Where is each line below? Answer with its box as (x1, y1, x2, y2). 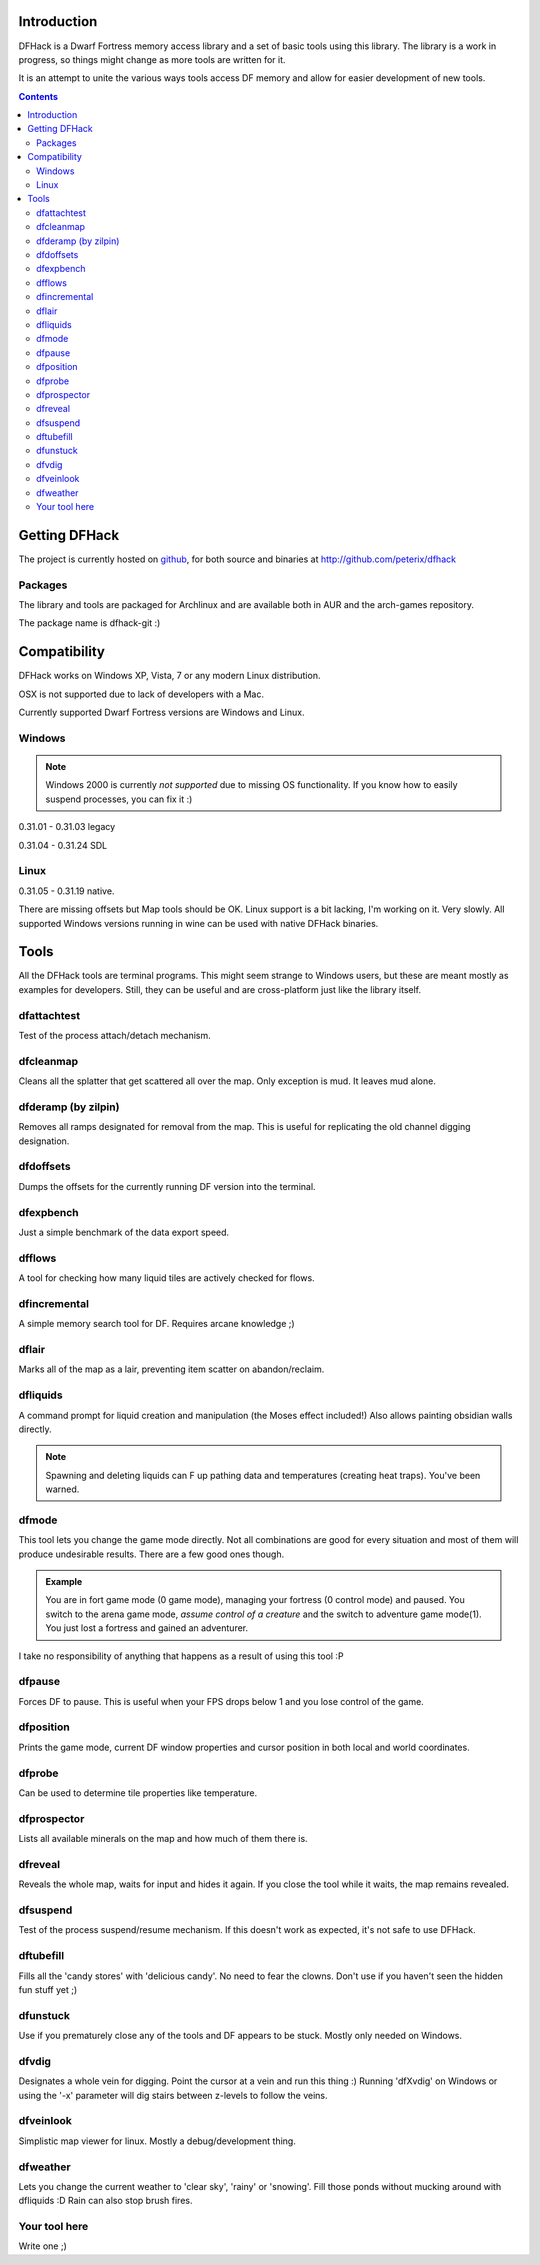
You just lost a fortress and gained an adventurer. (45, 1622, 249, 1634)
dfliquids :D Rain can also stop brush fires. (18, 2195, 193, 2207)
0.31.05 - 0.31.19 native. (18, 885, 115, 897)
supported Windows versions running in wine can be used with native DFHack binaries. (18, 917, 379, 929)
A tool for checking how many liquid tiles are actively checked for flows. (18, 1272, 315, 1284)
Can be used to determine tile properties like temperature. (18, 1787, 258, 1799)
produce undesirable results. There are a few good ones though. (18, 1548, 285, 1560)
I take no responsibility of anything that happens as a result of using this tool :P (18, 1650, 344, 1662)
